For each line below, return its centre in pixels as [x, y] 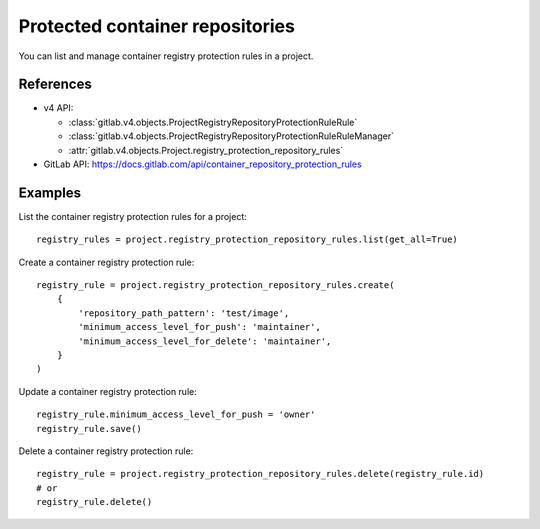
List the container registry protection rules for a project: [132, 216]
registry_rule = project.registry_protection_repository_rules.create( [215, 285]
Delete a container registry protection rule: [106, 451]
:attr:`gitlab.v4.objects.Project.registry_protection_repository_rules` [206, 150]
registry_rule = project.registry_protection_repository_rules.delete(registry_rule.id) [260, 474]
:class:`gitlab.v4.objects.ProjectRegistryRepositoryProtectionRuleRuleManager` [231, 136]
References [55, 84]
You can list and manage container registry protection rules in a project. [166, 56]
